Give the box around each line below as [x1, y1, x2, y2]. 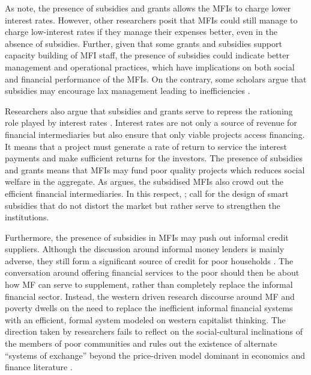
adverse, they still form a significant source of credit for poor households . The [5, 254, 294, 267]
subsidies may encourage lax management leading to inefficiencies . [5, 84, 250, 97]
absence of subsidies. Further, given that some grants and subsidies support [5, 37, 282, 49]
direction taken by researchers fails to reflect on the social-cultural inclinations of [5, 325, 303, 338]
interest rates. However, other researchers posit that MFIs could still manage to [5, 13, 298, 26]
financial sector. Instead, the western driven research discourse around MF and [5, 290, 295, 302]
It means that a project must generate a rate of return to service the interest [5, 140, 287, 152]
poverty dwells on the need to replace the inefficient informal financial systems [5, 302, 293, 314]
